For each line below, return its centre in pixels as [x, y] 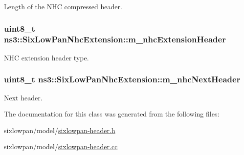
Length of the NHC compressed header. [63, 6]
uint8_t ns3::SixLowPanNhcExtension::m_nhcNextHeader [122, 79]
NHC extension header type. [46, 57]
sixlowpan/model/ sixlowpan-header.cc [61, 146]
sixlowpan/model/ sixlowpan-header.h [60, 130]
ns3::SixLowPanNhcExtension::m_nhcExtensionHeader [115, 39]
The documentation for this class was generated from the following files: [112, 114]
